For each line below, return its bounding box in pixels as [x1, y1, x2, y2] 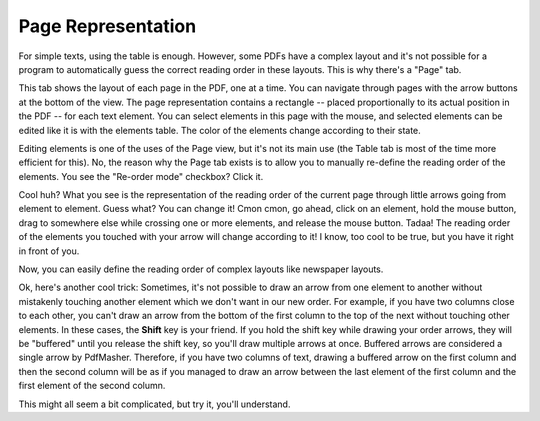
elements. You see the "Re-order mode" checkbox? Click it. [18, 170, 264, 182]
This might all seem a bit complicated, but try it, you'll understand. [18, 398, 291, 410]
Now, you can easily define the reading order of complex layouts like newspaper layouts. [18, 263, 384, 275]
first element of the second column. [18, 380, 166, 392]
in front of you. [18, 245, 80, 257]
